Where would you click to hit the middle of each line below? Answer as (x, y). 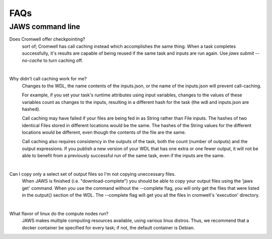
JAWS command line (45, 27)
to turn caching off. (63, 60)
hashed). (31, 109)
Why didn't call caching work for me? (48, 79)
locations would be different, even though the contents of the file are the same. (104, 133)
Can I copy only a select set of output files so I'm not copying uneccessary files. (92, 174)
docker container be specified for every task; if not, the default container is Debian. (108, 227)
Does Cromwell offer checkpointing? (47, 39)
